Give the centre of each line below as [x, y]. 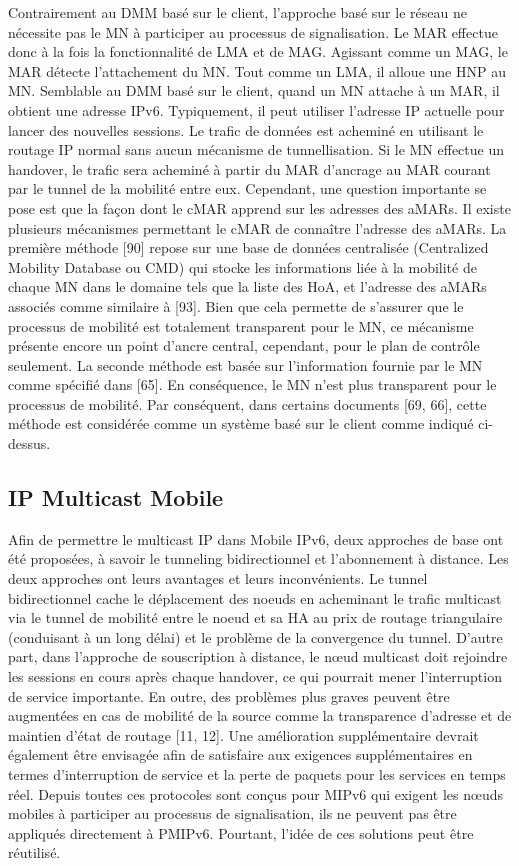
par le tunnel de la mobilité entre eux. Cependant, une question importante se [247, 188]
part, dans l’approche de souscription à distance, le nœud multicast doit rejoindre [258, 656]
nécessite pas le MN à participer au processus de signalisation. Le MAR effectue [253, 31]
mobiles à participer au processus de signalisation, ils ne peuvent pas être [232, 813]
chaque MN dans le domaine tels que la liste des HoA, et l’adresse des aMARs [247, 286]
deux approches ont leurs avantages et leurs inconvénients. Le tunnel [218, 578]
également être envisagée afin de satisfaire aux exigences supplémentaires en [240, 754]
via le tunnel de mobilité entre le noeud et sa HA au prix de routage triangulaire [255, 617]
